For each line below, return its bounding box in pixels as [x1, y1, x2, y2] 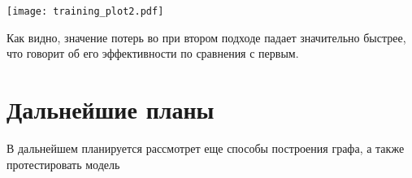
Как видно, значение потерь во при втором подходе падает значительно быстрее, [7, 28, 406, 46]
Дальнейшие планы [7, 93, 215, 126]
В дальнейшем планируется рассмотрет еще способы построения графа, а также [7, 139, 405, 156]
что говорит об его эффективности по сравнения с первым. [7, 45, 299, 62]
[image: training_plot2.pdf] [7, 6, 164, 17]
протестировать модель [7, 155, 120, 172]
